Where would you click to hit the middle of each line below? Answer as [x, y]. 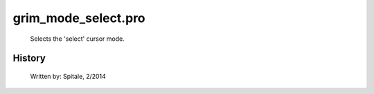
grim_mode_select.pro [79, 18]
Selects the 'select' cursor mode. [77, 39]
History [29, 58]
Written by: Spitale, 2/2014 [68, 76]
